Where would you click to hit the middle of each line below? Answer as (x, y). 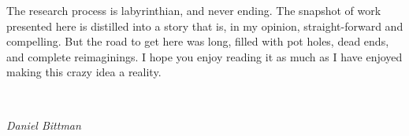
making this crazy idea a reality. (84, 72)
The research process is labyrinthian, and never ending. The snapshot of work (194, 10)
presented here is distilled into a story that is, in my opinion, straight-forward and (205, 26)
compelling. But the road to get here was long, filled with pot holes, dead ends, (198, 41)
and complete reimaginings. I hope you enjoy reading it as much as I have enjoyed (204, 56)
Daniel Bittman (44, 125)
